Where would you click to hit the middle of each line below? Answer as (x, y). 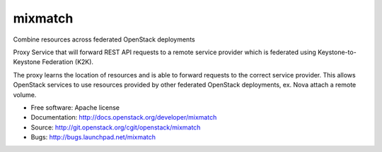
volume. (25, 94)
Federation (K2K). (68, 62)
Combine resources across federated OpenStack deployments (104, 39)
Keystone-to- (337, 52)
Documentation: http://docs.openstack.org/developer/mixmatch (124, 118)
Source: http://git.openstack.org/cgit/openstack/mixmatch (116, 127)
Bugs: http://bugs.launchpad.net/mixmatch (93, 137)
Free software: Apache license (75, 107)
